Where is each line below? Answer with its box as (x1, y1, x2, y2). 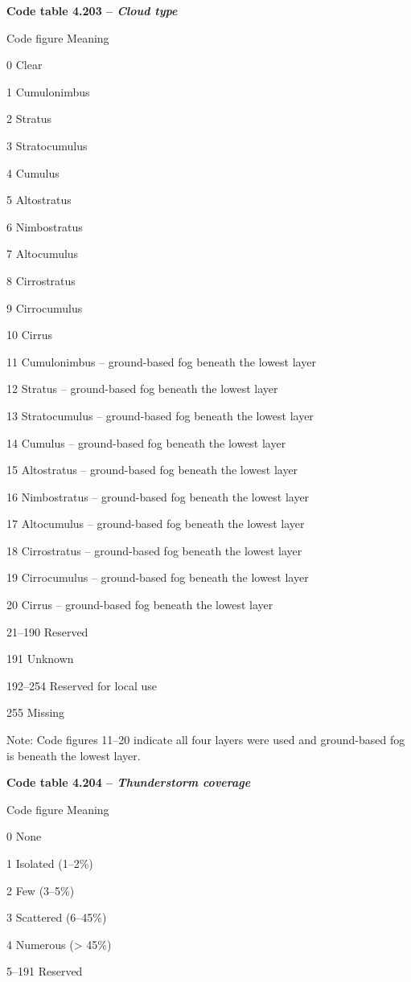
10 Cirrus (6, 326, 52, 343)
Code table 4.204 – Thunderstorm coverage (6, 774, 251, 791)
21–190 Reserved (6, 623, 88, 640)
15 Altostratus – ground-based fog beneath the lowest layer (6, 461, 298, 478)
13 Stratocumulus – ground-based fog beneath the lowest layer (6, 407, 314, 423)
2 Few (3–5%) (6, 882, 75, 898)
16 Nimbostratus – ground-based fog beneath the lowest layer (6, 488, 310, 505)
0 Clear (6, 56, 43, 73)
